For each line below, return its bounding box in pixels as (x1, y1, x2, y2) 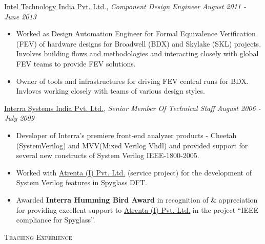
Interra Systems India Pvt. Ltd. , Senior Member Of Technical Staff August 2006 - (4, 102, 261, 113)
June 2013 (4, 11, 36, 21)
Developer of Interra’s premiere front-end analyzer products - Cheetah (16, 129, 237, 140)
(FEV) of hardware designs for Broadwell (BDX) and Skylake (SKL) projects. (16, 38, 261, 49)
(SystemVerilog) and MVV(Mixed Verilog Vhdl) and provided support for (16, 140, 248, 150)
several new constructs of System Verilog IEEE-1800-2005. (16, 150, 199, 161)
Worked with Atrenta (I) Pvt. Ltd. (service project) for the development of (16, 167, 252, 178)
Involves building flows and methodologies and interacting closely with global (16, 48, 259, 59)
